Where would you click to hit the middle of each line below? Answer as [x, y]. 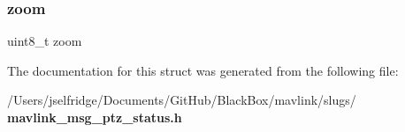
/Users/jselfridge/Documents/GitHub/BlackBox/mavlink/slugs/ [182, 100]
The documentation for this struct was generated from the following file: [203, 70]
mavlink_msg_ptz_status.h [95, 117]
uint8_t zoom [45, 41]
